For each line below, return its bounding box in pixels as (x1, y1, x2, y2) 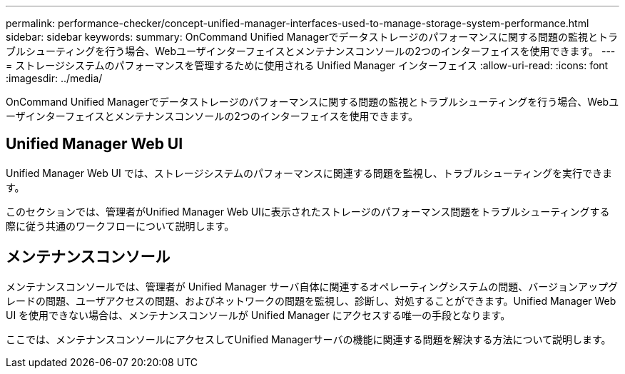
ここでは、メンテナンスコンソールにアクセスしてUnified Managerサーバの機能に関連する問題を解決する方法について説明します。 (6, 333, 611, 345)
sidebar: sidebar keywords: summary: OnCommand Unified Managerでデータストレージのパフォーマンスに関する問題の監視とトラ (6, 31, 618, 43)
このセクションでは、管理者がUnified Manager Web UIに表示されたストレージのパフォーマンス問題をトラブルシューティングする (6, 205, 610, 218)
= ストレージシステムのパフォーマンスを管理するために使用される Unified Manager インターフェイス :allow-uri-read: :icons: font (6, 59, 609, 71)
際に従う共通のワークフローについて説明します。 (6, 219, 235, 232)
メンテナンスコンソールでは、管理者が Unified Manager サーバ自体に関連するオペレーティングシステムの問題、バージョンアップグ (6, 280, 618, 293)
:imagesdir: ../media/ (6, 72, 103, 84)
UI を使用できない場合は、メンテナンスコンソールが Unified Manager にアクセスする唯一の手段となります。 (6, 308, 511, 321)
